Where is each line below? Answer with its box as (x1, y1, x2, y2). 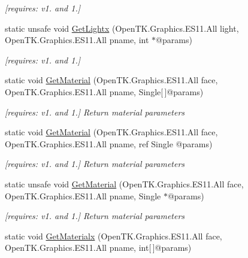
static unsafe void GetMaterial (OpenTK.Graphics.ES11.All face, (5, 177, 244, 190)
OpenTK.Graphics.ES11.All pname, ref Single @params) (5, 137, 213, 150)
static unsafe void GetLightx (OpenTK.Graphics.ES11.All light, (5, 22, 239, 34)
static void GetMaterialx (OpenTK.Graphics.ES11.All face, (5, 229, 222, 242)
